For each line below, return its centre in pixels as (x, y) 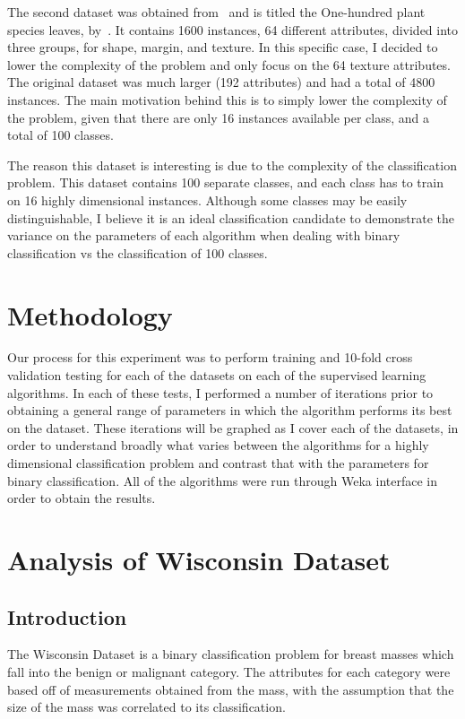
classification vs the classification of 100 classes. (138, 252)
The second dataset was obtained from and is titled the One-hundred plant (216, 12)
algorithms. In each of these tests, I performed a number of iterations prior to (220, 392)
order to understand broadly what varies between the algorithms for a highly (218, 445)
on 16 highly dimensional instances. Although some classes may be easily (207, 199)
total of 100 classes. (60, 135)
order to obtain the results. (82, 498)
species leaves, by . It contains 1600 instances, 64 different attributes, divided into (233, 29)
